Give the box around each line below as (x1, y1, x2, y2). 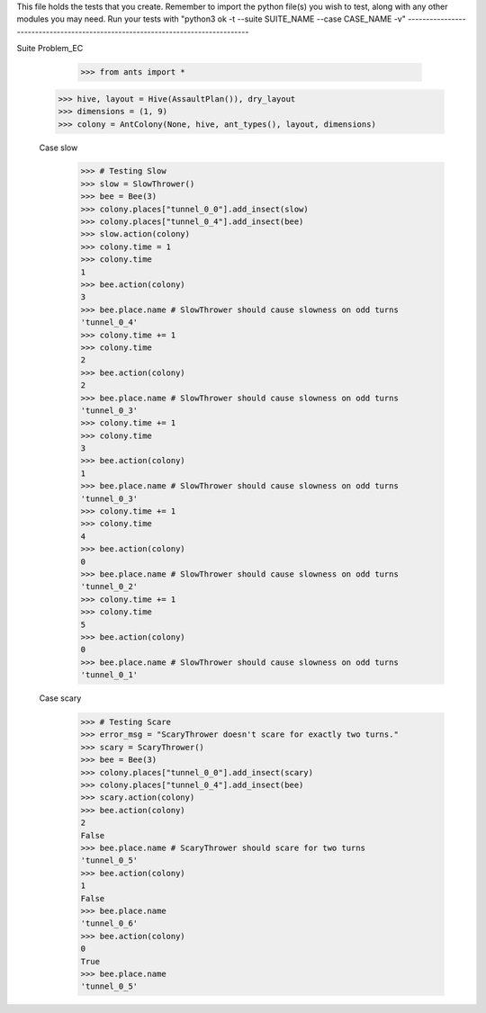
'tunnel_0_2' (80, 581, 139, 592)
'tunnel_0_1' (80, 670, 139, 680)
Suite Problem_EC (16, 43, 84, 54)
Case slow (39, 142, 78, 153)
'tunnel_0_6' (80, 919, 139, 928)
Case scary (39, 693, 82, 704)
